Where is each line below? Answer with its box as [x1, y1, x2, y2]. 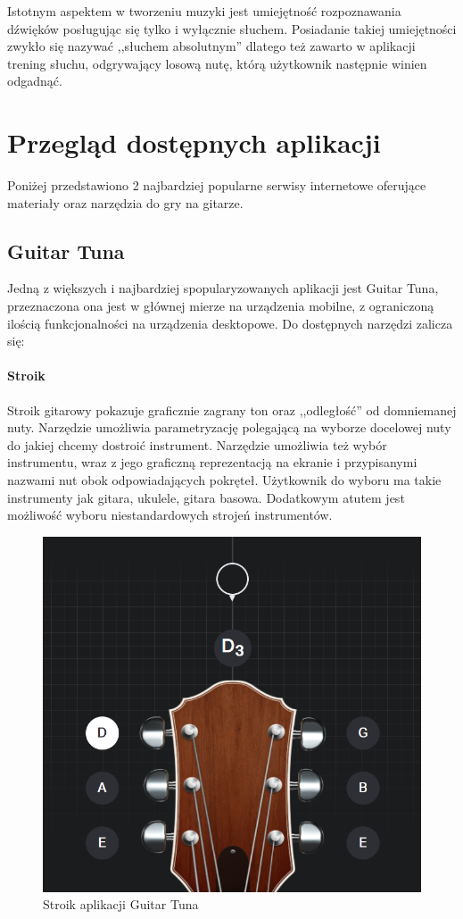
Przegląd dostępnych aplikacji [7, 124, 381, 161]
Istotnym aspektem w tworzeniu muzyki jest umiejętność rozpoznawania [7, 2, 401, 20]
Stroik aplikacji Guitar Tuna [43, 895, 199, 914]
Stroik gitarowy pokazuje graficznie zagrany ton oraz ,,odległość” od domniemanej [7, 400, 457, 419]
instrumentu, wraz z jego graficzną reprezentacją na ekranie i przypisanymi [7, 453, 418, 472]
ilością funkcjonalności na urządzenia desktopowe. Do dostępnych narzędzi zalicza [7, 313, 453, 332]
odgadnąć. [7, 71, 62, 90]
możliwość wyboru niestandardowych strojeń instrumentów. [7, 505, 333, 524]
